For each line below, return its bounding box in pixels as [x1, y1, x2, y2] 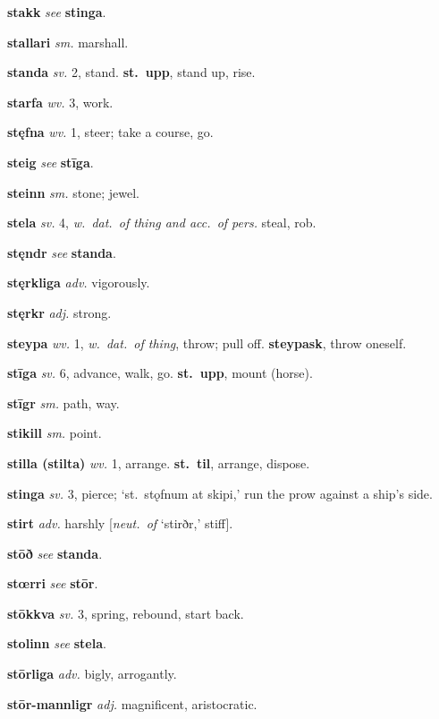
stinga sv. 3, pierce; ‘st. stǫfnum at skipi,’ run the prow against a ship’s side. [7, 484, 433, 502]
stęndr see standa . [7, 243, 116, 261]
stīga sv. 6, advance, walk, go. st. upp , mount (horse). [7, 364, 313, 382]
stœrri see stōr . [7, 574, 98, 593]
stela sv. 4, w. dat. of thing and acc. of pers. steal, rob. [7, 213, 317, 232]
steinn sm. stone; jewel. [7, 183, 139, 201]
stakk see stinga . [7, 3, 106, 21]
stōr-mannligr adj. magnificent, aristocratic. [7, 694, 257, 713]
